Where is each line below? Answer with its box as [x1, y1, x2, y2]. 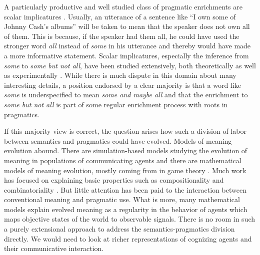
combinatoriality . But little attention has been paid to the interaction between [4, 184, 246, 195]
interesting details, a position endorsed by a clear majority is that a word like [4, 79, 241, 90]
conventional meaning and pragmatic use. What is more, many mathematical [4, 194, 240, 205]
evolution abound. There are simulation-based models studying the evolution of [4, 145, 247, 156]
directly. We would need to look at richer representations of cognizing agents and [4, 233, 252, 244]
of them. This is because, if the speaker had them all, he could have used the [4, 30, 239, 41]
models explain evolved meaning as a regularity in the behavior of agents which [4, 204, 247, 214]
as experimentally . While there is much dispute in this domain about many [4, 70, 236, 80]
